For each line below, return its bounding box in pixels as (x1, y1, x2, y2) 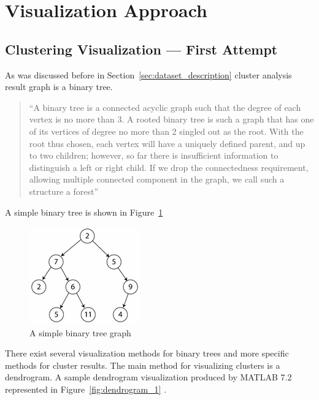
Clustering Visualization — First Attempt (5, 39, 278, 58)
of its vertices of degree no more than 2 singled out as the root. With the (29, 124, 304, 137)
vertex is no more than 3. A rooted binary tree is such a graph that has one (29, 113, 314, 126)
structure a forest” (29, 184, 99, 197)
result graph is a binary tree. (5, 80, 113, 93)
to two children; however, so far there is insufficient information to (29, 149, 279, 162)
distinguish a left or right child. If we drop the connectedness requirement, (29, 160, 309, 173)
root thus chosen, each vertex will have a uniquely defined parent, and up (29, 137, 306, 149)
